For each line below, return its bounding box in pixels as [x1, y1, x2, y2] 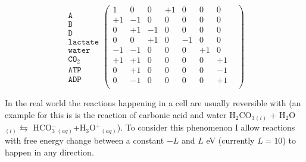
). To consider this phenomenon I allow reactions [117, 121, 295, 134]
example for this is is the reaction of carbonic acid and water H [5, 108, 236, 120]
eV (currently [206, 134, 255, 146]
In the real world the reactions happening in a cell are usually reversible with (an [5, 97, 301, 109]
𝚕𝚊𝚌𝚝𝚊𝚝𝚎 [68, 37, 99, 46]
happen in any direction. [5, 145, 94, 158]
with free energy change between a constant [5, 134, 164, 146]
